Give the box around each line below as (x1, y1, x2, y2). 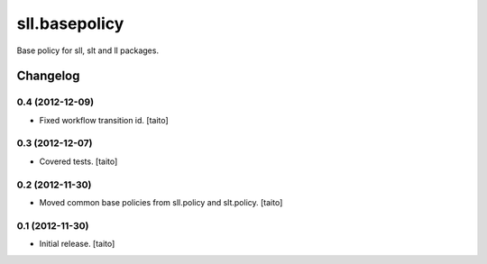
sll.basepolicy (16, 14, 124, 33)
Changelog (16, 68, 80, 84)
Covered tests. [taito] (39, 156, 118, 167)
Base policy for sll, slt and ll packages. (16, 45, 160, 56)
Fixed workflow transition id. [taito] (39, 114, 169, 125)
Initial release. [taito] (39, 239, 115, 250)
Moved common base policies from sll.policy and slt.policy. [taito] (39, 196, 283, 207)
